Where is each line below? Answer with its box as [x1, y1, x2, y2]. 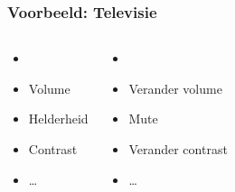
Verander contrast [128, 140, 228, 158]
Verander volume [128, 78, 222, 97]
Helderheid [28, 109, 89, 128]
